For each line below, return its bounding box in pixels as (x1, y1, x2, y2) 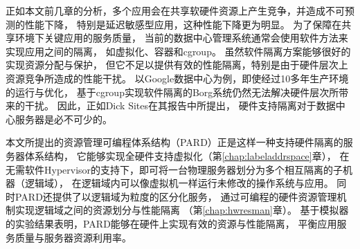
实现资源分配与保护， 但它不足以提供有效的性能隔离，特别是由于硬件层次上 (6, 57, 348, 72)
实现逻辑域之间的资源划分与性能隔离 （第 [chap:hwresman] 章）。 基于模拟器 (15, 203, 349, 217)
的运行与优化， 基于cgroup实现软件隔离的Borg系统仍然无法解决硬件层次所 (6, 84, 339, 99)
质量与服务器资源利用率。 (15, 230, 132, 244)
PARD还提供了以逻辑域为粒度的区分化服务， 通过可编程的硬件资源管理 (15, 189, 337, 203)
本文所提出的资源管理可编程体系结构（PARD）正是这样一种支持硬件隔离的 (6, 135, 343, 149)
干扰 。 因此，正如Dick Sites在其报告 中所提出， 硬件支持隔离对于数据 (24, 98, 336, 113)
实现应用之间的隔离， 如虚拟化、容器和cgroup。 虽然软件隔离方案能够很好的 (6, 44, 351, 58)
